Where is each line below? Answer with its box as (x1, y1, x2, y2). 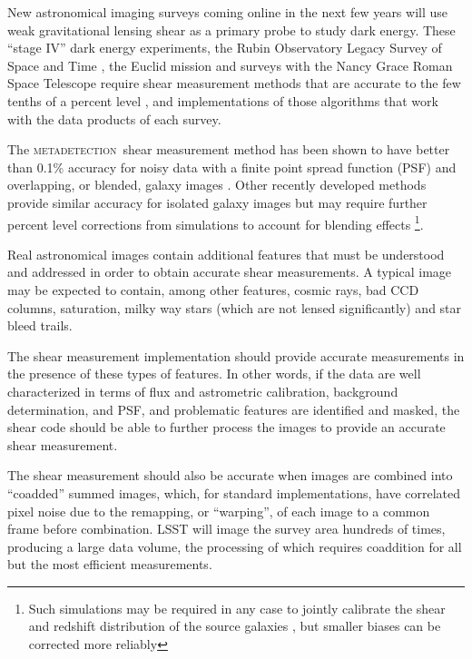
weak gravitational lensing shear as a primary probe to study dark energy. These (7, 20, 456, 39)
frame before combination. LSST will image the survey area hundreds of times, (7, 519, 446, 538)
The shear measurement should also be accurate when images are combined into (7, 466, 453, 485)
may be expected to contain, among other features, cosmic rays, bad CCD (7, 280, 419, 299)
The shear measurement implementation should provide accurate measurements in (7, 346, 465, 365)
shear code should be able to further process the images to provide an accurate (7, 418, 446, 437)
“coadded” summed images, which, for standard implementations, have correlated (7, 483, 460, 502)
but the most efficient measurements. (7, 555, 212, 574)
